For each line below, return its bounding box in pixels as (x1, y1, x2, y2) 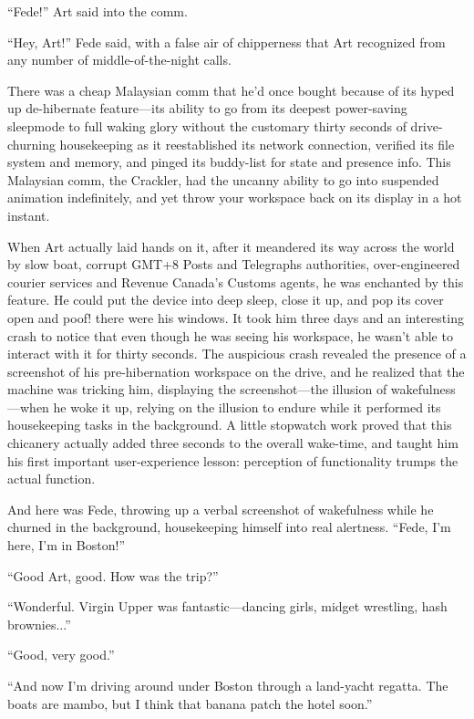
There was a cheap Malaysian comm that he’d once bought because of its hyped (7, 80, 455, 99)
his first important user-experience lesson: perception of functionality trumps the (7, 451, 459, 470)
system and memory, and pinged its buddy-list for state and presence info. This (7, 152, 451, 172)
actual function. (7, 469, 96, 488)
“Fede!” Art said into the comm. (7, 2, 188, 20)
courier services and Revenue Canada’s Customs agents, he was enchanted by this (7, 272, 464, 291)
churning (7, 134, 56, 153)
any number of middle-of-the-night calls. (7, 50, 232, 69)
